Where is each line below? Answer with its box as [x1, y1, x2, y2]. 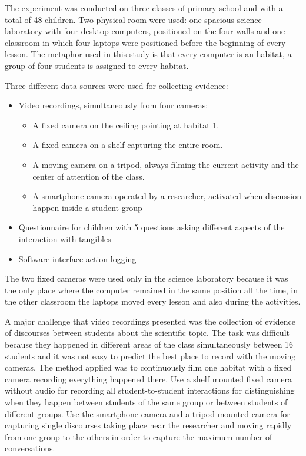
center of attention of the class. [32, 170, 145, 182]
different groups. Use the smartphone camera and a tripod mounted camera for [5, 407, 290, 419]
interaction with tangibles [18, 232, 111, 244]
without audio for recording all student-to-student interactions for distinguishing [5, 384, 295, 396]
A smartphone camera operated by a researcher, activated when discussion [32, 190, 301, 202]
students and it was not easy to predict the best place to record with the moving [5, 349, 296, 362]
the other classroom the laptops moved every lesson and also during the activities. [5, 295, 301, 308]
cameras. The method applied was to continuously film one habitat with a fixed [5, 361, 292, 374]
